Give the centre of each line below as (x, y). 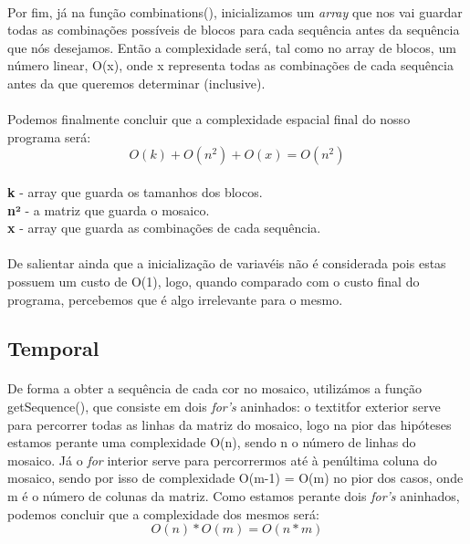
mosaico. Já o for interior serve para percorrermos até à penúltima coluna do (222, 460)
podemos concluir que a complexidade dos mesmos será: (163, 513)
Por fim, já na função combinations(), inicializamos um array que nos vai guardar (235, 11)
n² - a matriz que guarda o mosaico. (109, 209)
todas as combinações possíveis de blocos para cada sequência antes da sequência (234, 30)
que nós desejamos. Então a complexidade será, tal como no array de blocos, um (232, 47)
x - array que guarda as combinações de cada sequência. (164, 228)
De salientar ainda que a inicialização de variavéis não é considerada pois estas (227, 263)
